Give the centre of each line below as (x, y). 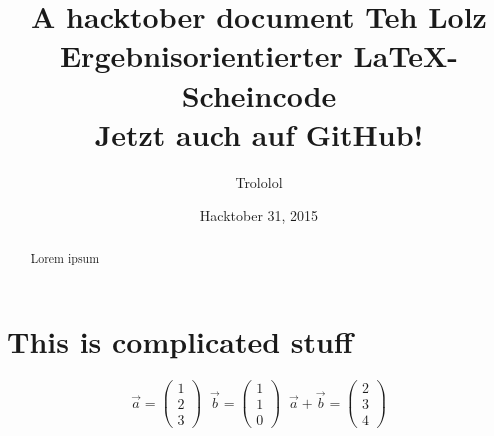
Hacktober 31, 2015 (259, 215)
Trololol (259, 181)
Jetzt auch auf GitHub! (259, 133)
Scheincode (259, 94)
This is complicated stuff (180, 341)
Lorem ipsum (65, 257)
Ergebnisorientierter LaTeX (253, 55)
